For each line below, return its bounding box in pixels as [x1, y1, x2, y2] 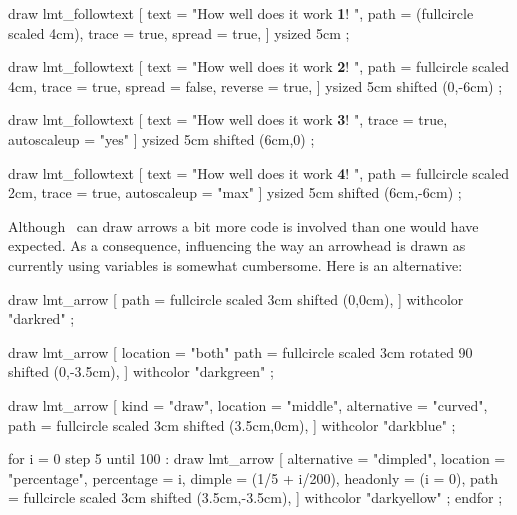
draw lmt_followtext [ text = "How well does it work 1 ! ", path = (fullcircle [8, 3, 474, 23]
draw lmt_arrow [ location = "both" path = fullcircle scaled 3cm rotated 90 [8, 341, 473, 362]
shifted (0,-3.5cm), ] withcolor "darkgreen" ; [8, 361, 274, 382]
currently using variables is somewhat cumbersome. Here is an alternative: [8, 254, 463, 275]
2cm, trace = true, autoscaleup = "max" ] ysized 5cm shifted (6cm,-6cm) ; [8, 182, 462, 203]
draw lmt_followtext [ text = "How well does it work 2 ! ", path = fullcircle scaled [8, 56, 509, 77]
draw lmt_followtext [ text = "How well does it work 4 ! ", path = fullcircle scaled [8, 162, 509, 183]
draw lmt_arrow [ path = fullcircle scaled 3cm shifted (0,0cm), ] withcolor [8, 288, 464, 309]
